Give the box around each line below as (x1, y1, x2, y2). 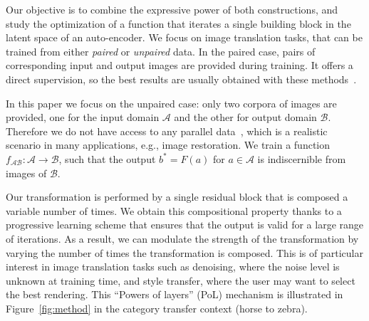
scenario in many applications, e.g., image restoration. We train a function (6, 137, 331, 152)
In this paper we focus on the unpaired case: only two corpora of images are (6, 95, 337, 110)
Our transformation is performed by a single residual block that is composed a (6, 189, 348, 204)
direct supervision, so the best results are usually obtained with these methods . (6, 71, 357, 86)
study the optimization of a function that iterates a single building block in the (6, 16, 351, 31)
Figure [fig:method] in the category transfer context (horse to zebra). (6, 300, 308, 315)
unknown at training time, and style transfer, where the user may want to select (6, 273, 355, 288)
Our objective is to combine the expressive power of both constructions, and (6, 2, 338, 16)
